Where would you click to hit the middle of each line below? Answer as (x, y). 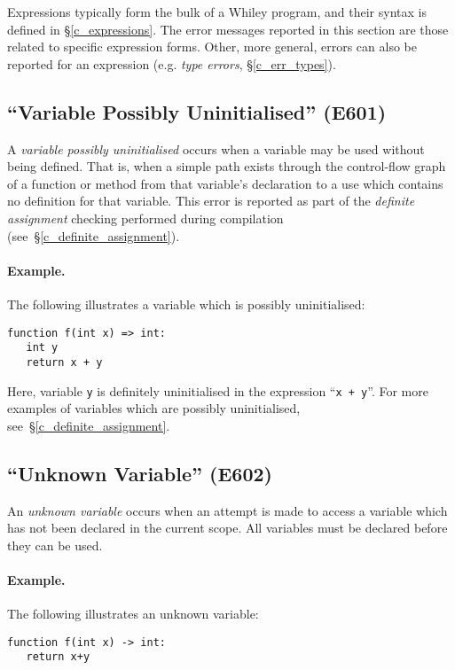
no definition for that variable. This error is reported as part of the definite (211, 201)
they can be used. (55, 545)
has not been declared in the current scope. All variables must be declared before (227, 528)
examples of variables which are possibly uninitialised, (154, 408)
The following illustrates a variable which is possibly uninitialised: (186, 304)
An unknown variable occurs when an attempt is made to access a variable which (227, 510)
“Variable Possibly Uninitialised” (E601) (197, 111)
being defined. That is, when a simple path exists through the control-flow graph (227, 166)
